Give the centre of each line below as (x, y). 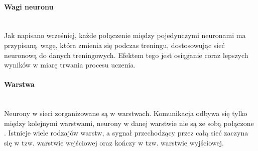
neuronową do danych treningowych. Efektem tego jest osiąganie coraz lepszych (126, 55)
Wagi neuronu (29, 6)
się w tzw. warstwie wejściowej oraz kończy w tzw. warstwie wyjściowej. (114, 142)
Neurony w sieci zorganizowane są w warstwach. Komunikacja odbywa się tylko (126, 113)
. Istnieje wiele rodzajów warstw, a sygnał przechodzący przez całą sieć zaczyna (126, 133)
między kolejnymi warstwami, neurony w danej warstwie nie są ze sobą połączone (129, 123)
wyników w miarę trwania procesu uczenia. (70, 65)
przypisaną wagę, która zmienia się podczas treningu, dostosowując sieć (114, 45)
